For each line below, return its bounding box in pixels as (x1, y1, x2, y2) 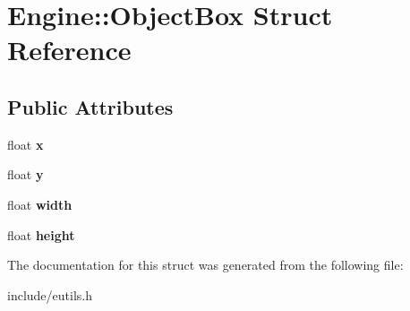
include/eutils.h (7, 285, 92, 304)
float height (7, 225, 75, 244)
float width (7, 194, 73, 213)
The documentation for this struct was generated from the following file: (7, 255, 404, 274)
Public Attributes (7, 92, 174, 120)
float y (7, 165, 44, 184)
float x (7, 134, 44, 153)
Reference (7, 31, 132, 68)
